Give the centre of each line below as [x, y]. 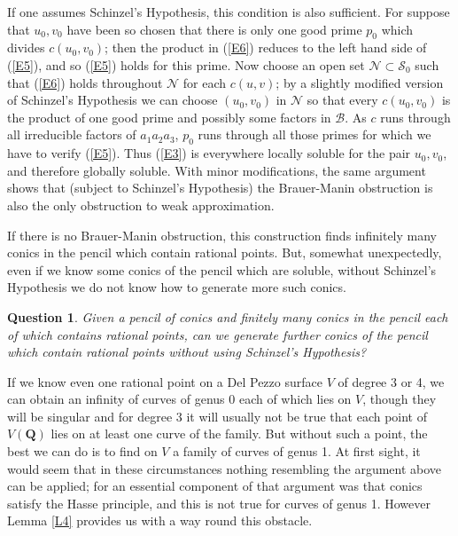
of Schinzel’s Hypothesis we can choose [113, 100]
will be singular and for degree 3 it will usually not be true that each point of [217, 416]
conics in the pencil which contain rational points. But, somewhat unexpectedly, [225, 252]
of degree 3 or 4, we [391, 381]
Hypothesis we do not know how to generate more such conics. [177, 287]
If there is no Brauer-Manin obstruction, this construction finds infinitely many [222, 235]
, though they [400, 399]
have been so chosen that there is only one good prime [214, 29]
